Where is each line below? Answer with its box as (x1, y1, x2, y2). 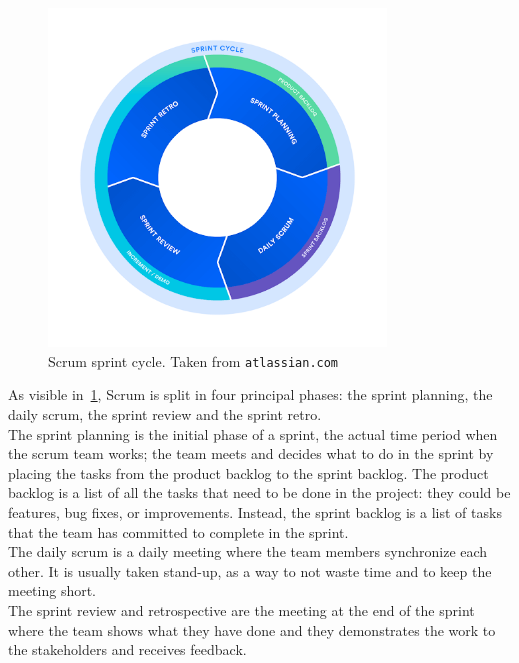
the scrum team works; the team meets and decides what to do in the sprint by (8, 443, 494, 464)
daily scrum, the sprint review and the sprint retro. (8, 404, 322, 425)
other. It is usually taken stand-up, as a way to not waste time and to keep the (8, 560, 492, 581)
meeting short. (8, 580, 97, 601)
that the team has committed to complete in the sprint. (8, 521, 349, 542)
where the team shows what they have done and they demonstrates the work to (8, 619, 496, 640)
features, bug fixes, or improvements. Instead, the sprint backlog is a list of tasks (8, 502, 502, 522)
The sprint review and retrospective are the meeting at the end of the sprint (8, 599, 475, 620)
